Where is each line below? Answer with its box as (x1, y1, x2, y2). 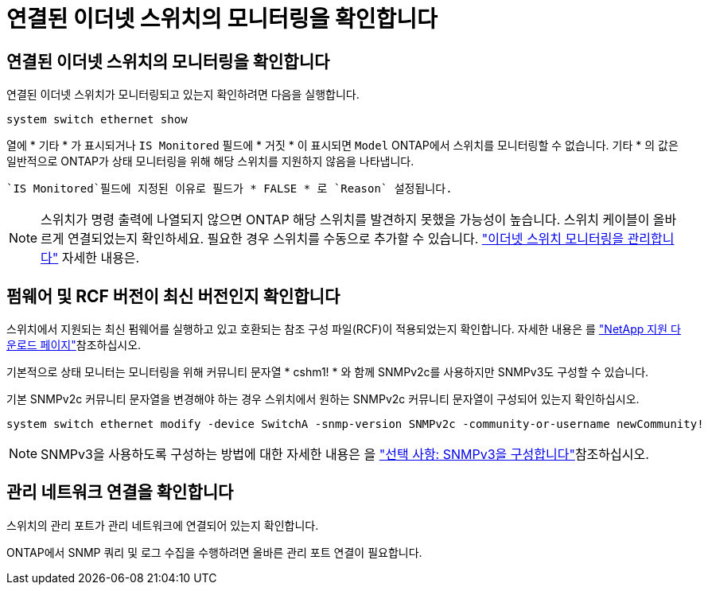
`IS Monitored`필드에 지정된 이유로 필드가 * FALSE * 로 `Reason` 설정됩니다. (6, 182, 453, 196)
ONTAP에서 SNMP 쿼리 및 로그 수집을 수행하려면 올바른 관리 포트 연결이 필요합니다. (6, 545, 422, 559)
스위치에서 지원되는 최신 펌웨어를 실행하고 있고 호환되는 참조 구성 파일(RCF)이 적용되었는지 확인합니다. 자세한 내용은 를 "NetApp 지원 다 (6, 322, 681, 336)
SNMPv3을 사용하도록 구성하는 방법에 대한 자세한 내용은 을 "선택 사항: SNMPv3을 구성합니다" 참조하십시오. (41, 446, 649, 463)
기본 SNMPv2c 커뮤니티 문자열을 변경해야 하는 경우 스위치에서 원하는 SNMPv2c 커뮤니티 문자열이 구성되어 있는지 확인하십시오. (6, 392, 640, 406)
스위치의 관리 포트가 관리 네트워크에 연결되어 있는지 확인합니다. (6, 518, 319, 532)
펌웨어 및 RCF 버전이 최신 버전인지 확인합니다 (6, 286, 340, 306)
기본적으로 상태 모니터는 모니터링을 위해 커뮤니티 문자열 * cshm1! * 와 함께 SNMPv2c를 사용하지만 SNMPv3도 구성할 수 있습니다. (6, 365, 649, 379)
